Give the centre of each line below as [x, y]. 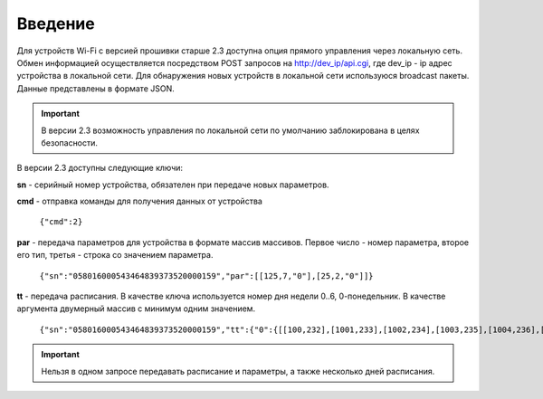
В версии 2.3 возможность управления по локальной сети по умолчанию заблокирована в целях [230, 130]
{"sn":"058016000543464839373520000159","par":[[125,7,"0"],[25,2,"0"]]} [207, 275]
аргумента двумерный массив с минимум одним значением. [136, 309]
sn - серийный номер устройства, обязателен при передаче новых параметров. [173, 185]
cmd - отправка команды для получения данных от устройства [139, 201]
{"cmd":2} [61, 222]
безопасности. [70, 142]
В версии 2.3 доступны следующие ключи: [100, 168]
